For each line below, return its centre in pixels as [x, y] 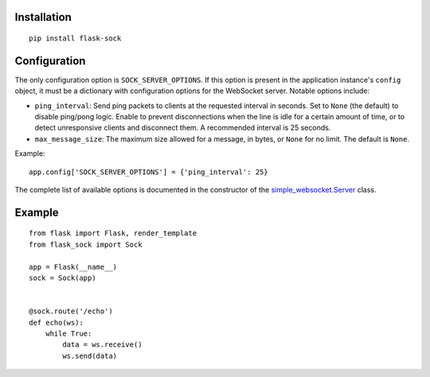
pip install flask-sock [75, 39]
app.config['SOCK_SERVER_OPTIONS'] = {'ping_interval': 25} [149, 172]
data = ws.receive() [102, 345]
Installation [43, 17]
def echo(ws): [56, 323]
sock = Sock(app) [63, 278]
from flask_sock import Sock [86, 244]
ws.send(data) [90, 356]
